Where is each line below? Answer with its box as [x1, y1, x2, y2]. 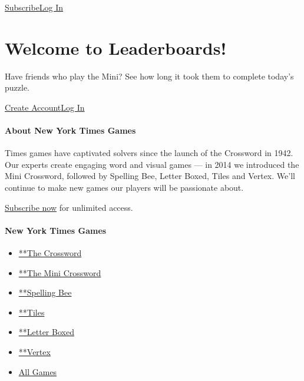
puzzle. [5, 81, 29, 94]
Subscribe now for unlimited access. [5, 201, 133, 213]
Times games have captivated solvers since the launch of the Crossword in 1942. [5, 147, 293, 159]
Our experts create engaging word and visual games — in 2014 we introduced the [5, 158, 299, 170]
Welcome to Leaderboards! [5, 35, 227, 59]
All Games [18, 365, 57, 377]
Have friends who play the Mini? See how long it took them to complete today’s [5, 69, 294, 82]
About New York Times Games [5, 124, 136, 137]
